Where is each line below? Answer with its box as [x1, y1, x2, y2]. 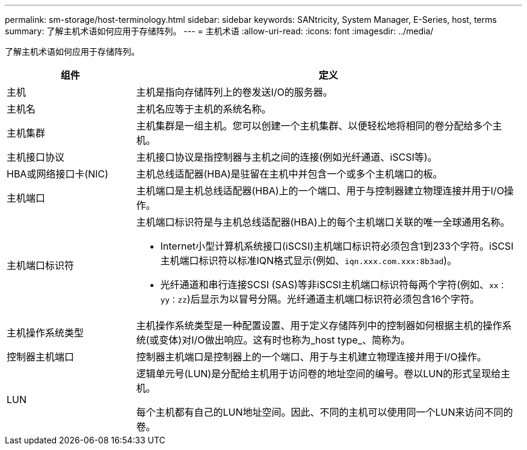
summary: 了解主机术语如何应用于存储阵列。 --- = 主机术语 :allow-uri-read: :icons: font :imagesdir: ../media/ [5, 26, 434, 36]
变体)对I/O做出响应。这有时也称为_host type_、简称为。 [159, 334, 410, 346]
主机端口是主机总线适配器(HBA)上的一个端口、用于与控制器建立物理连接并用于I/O [136, 185, 504, 197]
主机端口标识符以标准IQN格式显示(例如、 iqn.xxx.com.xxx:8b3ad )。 [160, 254, 457, 267]
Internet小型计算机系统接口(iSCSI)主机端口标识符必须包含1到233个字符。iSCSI [160, 240, 514, 252]
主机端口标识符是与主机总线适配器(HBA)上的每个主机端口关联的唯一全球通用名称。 [136, 216, 510, 228]
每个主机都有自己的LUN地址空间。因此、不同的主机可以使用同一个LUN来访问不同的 [136, 406, 513, 418]
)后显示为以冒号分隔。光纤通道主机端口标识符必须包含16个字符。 [186, 293, 480, 305]
